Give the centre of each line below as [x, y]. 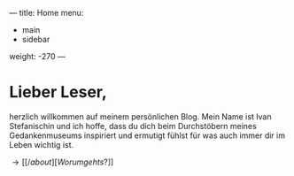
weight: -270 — [38, 56]
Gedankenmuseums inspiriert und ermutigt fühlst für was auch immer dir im [147, 135]
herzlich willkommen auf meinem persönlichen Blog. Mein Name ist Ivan [140, 116]
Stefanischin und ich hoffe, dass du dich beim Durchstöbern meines [133, 126]
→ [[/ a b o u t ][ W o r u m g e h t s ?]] [63, 162]
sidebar [36, 39]
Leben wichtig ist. [42, 144]
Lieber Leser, [58, 92]
